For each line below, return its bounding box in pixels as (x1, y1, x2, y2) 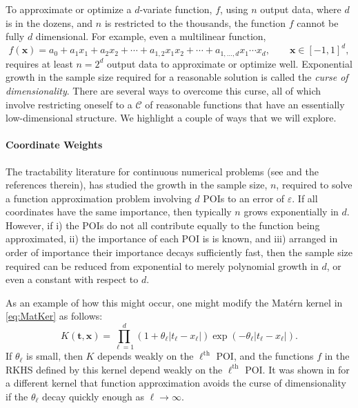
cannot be (297, 15, 339, 30)
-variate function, (139, 2, 212, 16)
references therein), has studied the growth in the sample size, (6, 177, 268, 192)
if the (6, 389, 28, 403)
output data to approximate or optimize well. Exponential (107, 56, 352, 70)
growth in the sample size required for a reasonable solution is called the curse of (6, 70, 348, 84)
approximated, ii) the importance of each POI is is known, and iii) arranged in (6, 231, 338, 246)
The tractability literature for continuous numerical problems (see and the (6, 164, 319, 178)
